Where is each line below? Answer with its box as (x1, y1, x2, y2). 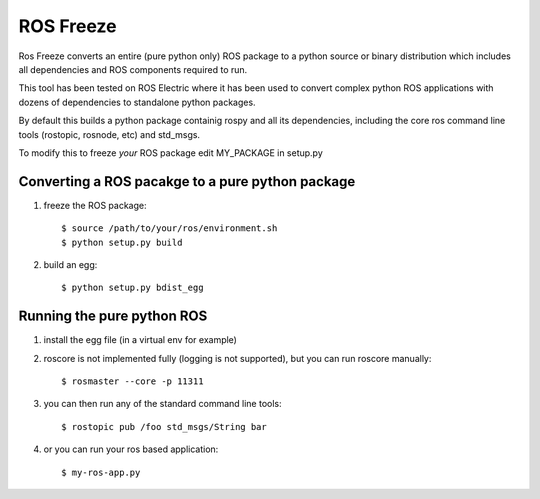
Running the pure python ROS (18, 308, 208, 325)
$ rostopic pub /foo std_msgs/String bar (61, 421, 267, 432)
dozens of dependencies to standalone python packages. (18, 96, 256, 108)
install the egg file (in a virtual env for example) (43, 334, 237, 346)
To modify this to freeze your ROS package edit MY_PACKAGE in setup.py (18, 146, 324, 159)
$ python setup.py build (61, 236, 183, 248)
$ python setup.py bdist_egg (61, 282, 204, 294)
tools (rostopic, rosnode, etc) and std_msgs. (18, 128, 200, 140)
